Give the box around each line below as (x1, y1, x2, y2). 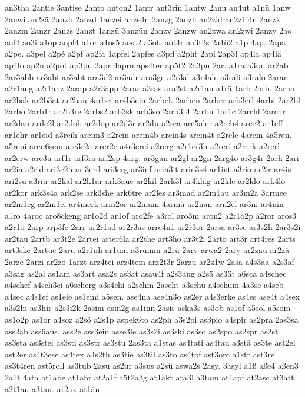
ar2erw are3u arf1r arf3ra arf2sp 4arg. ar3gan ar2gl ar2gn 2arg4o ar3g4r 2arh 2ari (5, 151, 299, 163)
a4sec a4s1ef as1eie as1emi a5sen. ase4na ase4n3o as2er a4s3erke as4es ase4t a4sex (5, 290, 300, 302)
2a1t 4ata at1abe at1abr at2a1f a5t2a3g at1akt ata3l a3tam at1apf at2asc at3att (5, 371, 294, 383)
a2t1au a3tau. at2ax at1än (5, 382, 100, 395)
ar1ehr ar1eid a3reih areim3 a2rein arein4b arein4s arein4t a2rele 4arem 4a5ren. (5, 128, 292, 140)
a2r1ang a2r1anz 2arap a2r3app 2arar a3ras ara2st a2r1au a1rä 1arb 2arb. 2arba (5, 82, 295, 94)
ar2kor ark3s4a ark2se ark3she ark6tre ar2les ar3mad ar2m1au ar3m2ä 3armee (5, 186, 287, 198)
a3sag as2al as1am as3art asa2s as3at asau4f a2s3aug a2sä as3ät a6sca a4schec (5, 267, 287, 279)
